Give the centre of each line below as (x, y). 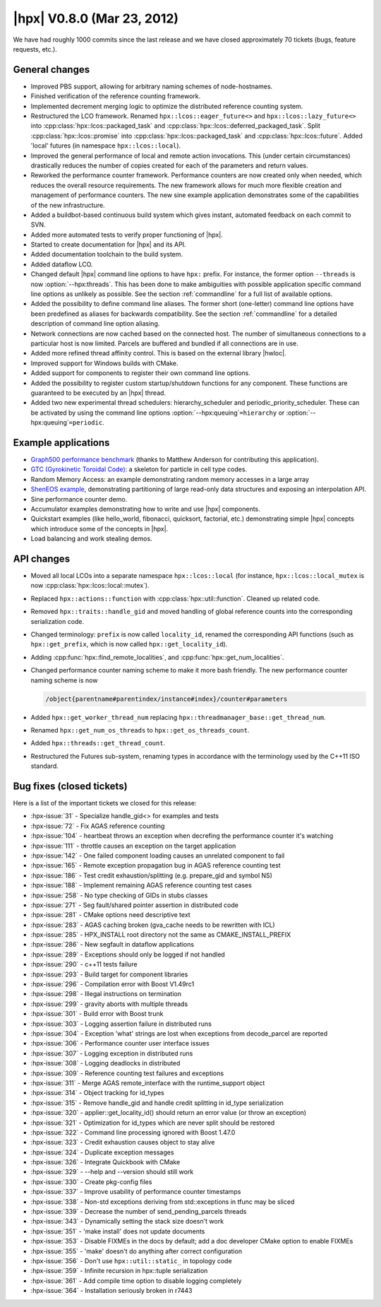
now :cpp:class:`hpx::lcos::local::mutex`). (90, 586)
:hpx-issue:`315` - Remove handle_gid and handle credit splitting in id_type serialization (157, 1103)
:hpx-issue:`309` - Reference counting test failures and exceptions (127, 1073)
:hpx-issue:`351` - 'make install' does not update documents (118, 1231)
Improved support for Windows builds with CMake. (105, 363)
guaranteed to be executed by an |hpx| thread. (98, 393)
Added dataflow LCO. (62, 264)
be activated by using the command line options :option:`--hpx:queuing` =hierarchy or (158, 413)
